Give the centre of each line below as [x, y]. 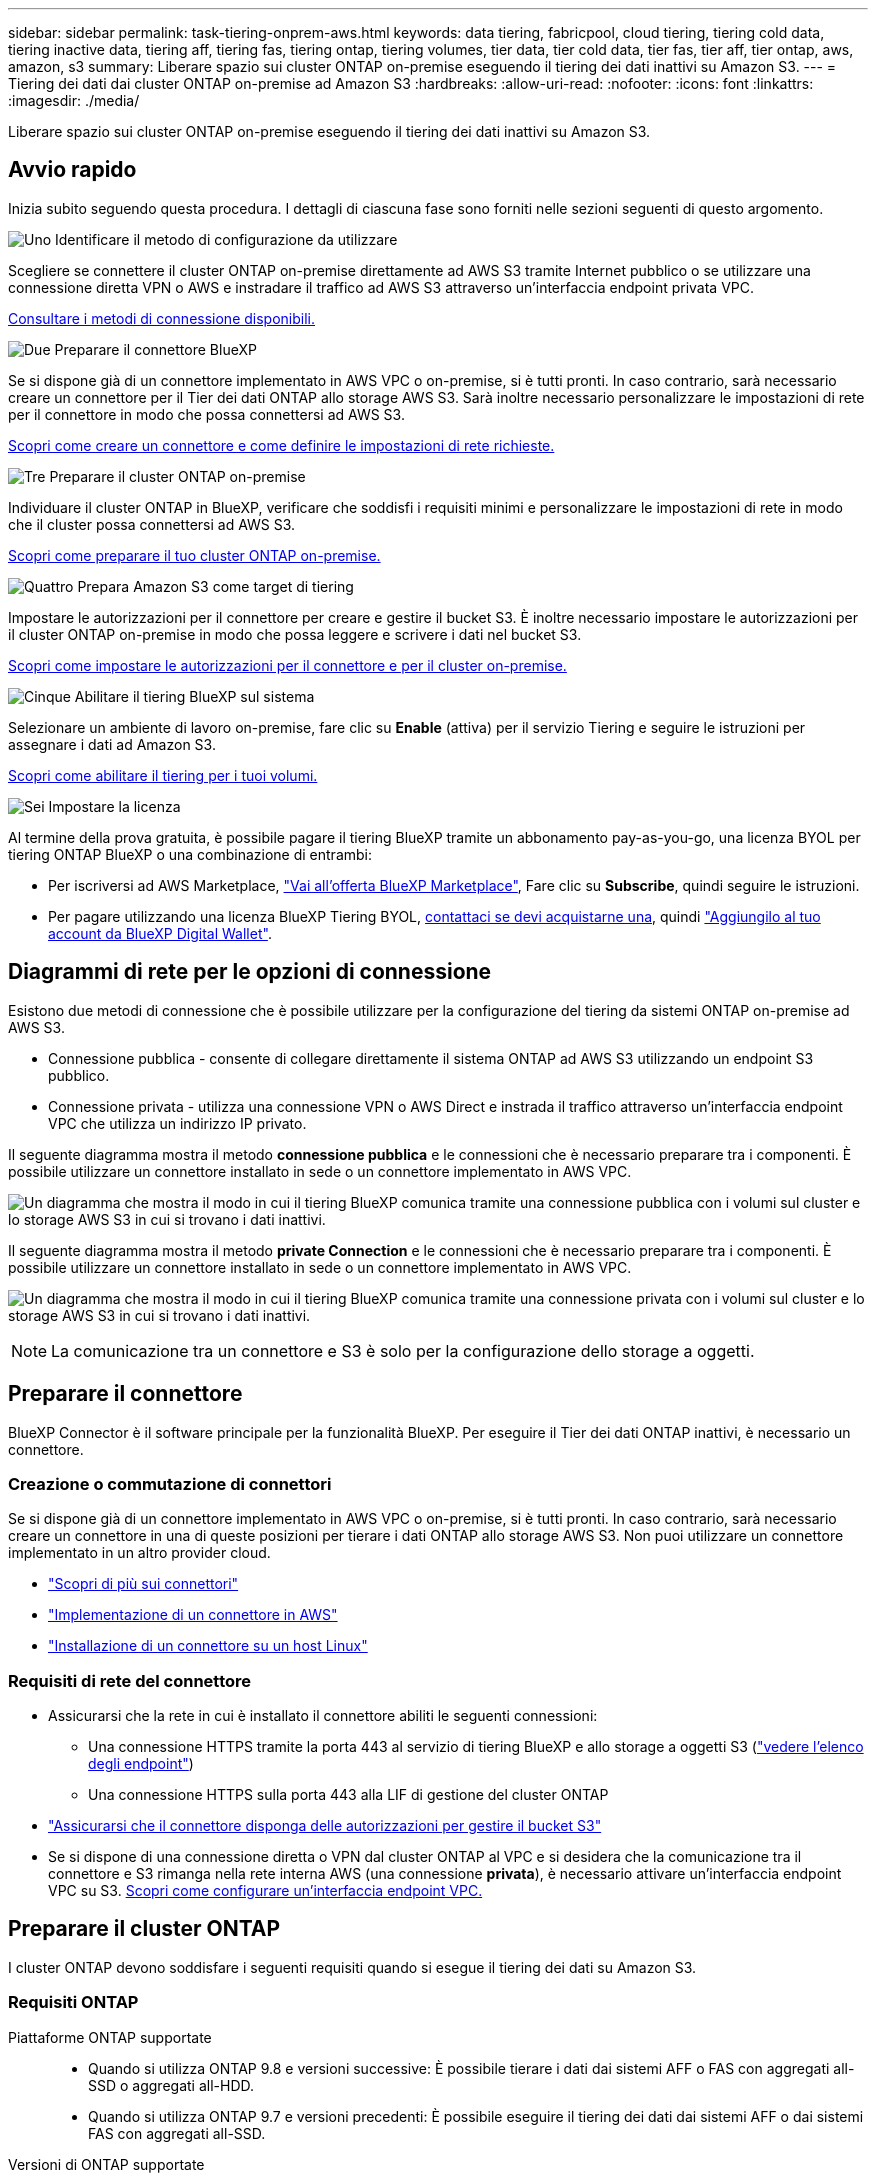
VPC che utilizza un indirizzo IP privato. [177, 1123]
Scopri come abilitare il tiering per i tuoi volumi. [163, 775]
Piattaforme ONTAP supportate [110, 2037]
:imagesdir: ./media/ [74, 100]
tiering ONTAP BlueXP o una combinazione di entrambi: [190, 854]
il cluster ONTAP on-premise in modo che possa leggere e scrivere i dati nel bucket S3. [295, 634]
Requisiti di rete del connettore [130, 1680]
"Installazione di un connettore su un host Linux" [208, 1646]
